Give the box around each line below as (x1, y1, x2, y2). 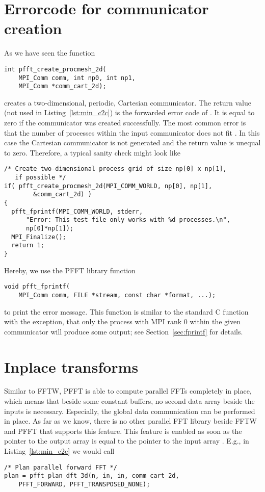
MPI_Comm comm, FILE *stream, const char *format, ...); (18, 291, 216, 299)
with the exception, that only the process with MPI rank (4, 316, 182, 327)
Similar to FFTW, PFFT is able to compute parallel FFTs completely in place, (4, 385, 252, 396)
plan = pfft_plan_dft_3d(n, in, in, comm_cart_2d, (4, 472, 179, 480)
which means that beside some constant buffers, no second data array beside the (4, 396, 255, 406)
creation (4, 18, 62, 39)
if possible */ (15, 174, 66, 182)
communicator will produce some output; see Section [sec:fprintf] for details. (4, 326, 243, 336)
